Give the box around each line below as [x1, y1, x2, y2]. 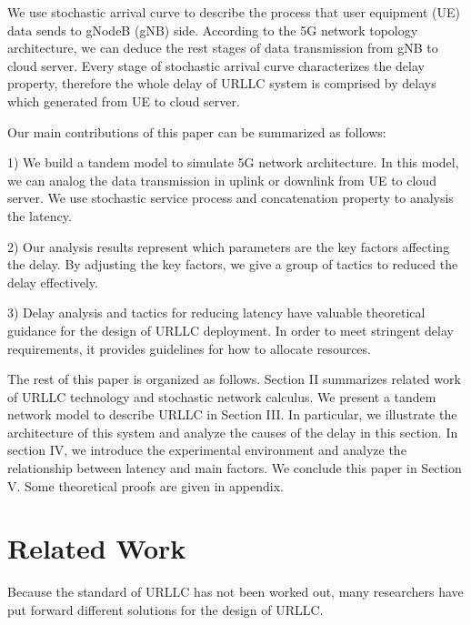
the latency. [7, 206, 72, 225]
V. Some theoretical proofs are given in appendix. [7, 476, 284, 495]
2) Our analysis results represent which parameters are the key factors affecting [7, 237, 450, 256]
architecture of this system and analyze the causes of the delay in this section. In [7, 422, 458, 441]
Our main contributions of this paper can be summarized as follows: [7, 122, 386, 141]
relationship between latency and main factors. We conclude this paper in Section [7, 459, 462, 478]
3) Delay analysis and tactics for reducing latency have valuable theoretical [7, 303, 426, 322]
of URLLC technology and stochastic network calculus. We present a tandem [7, 387, 436, 406]
